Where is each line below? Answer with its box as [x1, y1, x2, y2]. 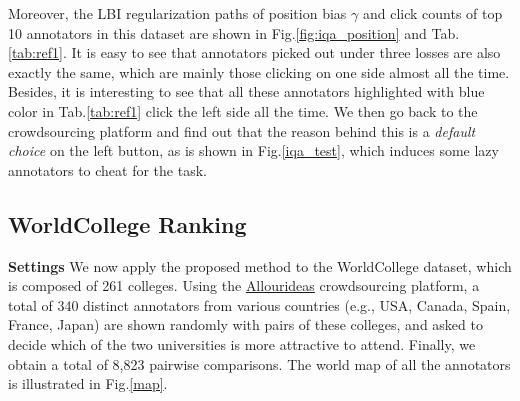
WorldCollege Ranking [8, 208, 247, 239]
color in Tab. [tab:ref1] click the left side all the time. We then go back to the [8, 100, 478, 121]
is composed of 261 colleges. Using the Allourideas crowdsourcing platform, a [8, 275, 480, 296]
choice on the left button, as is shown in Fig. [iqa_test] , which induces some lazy [8, 140, 499, 161]
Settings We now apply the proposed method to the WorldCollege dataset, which [8, 255, 512, 276]
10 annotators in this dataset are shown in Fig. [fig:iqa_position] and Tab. [8, 22, 460, 43]
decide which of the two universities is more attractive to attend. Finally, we [8, 333, 476, 354]
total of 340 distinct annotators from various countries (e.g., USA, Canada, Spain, [8, 294, 511, 315]
